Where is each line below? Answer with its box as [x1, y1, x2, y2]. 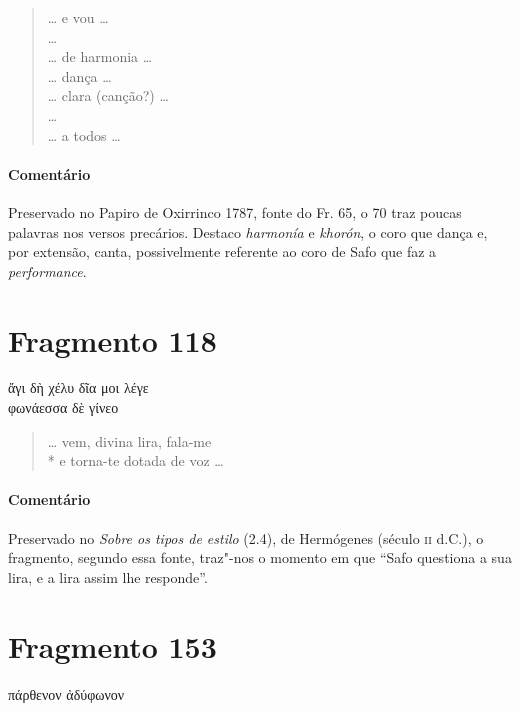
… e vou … [47, 7, 109, 27]
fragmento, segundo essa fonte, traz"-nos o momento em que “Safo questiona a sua [8, 547, 512, 568]
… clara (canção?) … [47, 85, 169, 106]
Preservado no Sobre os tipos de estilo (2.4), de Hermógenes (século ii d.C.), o [8, 527, 484, 548]
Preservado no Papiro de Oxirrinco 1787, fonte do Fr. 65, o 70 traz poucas [8, 201, 462, 222]
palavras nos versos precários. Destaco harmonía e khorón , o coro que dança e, [8, 221, 488, 242]
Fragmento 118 [8, 319, 217, 360]
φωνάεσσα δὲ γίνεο [8, 397, 119, 418]
